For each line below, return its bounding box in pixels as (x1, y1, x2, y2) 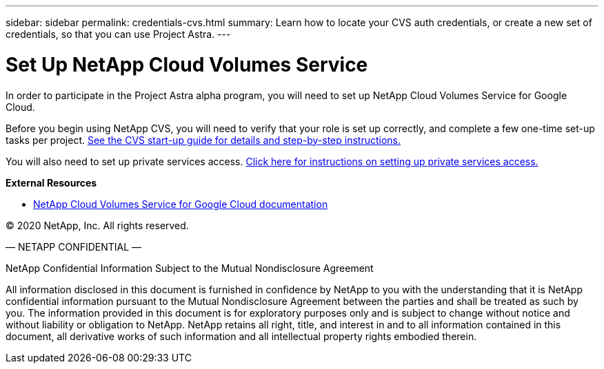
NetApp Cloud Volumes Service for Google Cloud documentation (33, 198, 328, 210)
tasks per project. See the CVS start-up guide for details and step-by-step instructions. (6, 134, 401, 146)
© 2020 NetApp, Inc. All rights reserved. (6, 219, 189, 231)
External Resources (6, 176, 97, 189)
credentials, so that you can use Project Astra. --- (6, 28, 231, 40)
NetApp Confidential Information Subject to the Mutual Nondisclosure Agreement (6, 262, 374, 274)
